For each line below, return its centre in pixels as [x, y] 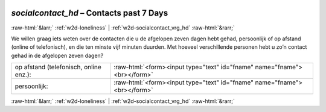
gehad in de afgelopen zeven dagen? [57, 55]
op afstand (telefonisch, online [58, 67]
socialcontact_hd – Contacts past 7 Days [90, 13]
